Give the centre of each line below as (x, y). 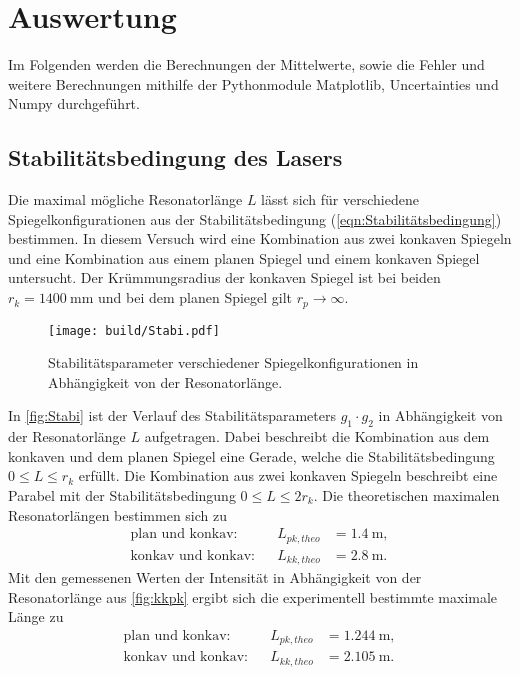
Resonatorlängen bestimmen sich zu (118, 514)
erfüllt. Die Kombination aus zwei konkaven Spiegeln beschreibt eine (288, 475)
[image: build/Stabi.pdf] (134, 330)
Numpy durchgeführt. (74, 103)
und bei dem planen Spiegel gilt (195, 297)
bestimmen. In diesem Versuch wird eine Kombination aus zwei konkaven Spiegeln (260, 238)
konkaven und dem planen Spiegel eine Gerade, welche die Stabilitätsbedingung (251, 455)
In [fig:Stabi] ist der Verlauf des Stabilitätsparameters (172, 415)
